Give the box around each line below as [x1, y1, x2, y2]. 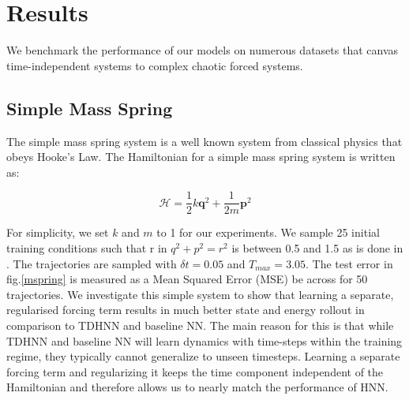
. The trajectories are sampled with [6, 255, 177, 271]
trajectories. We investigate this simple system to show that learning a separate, [6, 286, 394, 302]
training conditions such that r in [6, 239, 167, 256]
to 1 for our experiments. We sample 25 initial [156, 224, 380, 241]
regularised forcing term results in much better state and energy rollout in [6, 301, 365, 318]
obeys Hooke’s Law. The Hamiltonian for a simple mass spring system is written [6, 148, 396, 165]
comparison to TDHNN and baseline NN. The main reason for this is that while [6, 316, 394, 333]
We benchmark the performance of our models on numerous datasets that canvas [6, 42, 399, 58]
